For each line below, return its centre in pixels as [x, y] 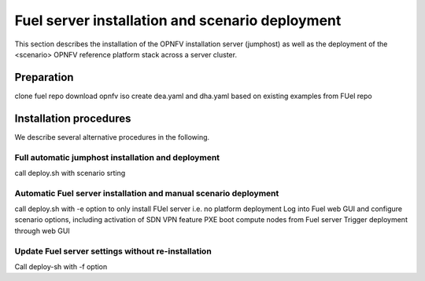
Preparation [44, 77]
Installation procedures [73, 118]
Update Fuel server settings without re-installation [113, 251]
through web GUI [42, 231]
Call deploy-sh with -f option [61, 266]
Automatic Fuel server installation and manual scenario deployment [147, 193]
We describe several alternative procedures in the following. [112, 137]
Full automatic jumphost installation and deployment [117, 157]
